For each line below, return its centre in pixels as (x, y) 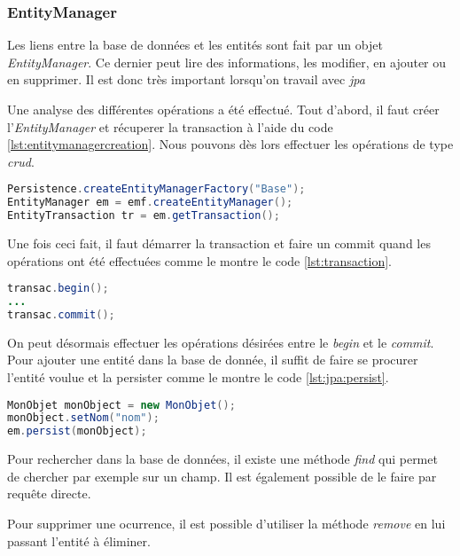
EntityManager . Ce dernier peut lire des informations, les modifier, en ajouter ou (227, 62)
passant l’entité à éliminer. (79, 540)
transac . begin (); (58, 289)
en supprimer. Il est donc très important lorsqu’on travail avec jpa (186, 79)
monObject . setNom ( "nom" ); (83, 418)
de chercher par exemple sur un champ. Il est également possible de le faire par (222, 476)
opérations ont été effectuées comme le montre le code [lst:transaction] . (199, 260)
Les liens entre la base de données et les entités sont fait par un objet (195, 45)
